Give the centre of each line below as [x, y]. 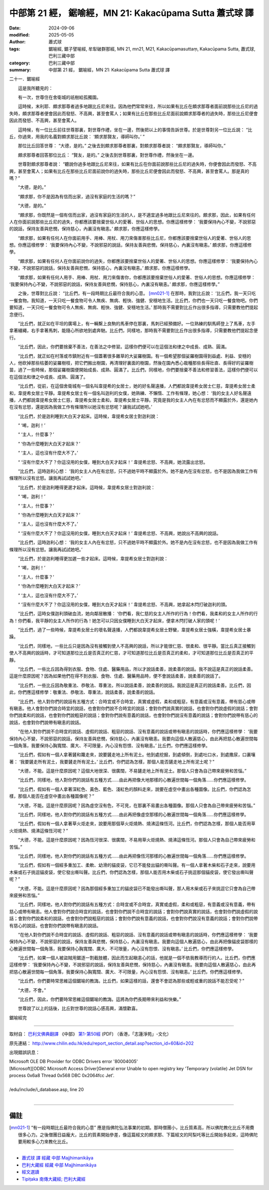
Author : [17, 42]
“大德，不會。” [32, 990]
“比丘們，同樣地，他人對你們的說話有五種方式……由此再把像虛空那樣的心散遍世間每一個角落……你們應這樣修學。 [133, 814]
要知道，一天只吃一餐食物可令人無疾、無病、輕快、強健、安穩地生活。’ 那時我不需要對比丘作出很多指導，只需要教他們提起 [134, 308]
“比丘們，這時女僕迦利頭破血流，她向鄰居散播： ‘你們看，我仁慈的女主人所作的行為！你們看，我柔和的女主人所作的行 [138, 614]
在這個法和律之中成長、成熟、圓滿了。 [49, 377]
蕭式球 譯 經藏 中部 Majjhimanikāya [58, 1158]
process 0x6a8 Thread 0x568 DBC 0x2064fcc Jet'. [62, 1076]
